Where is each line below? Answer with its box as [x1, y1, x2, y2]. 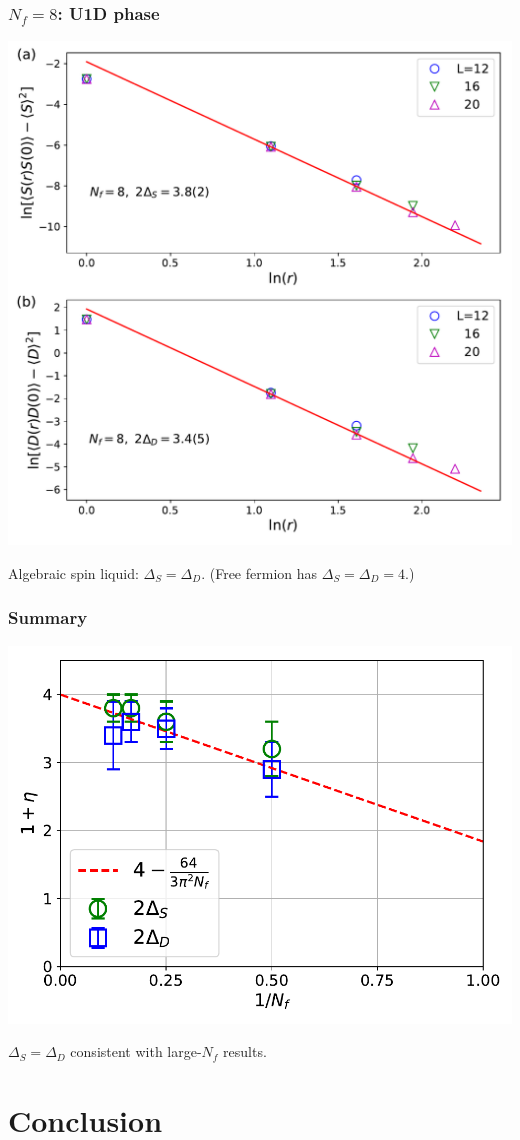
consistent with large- [70, 1041, 202, 1062]
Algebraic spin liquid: [8, 562, 139, 583]
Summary [8, 605, 88, 630]
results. [223, 1041, 267, 1062]
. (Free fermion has [201, 562, 318, 583]
